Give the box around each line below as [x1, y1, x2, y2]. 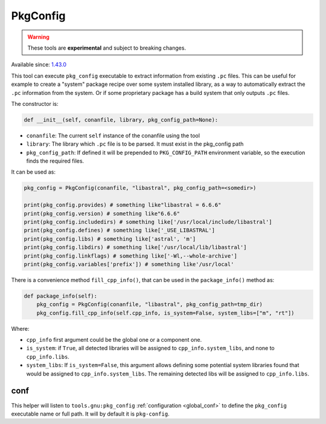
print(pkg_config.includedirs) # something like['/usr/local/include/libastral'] [24, 218, 273, 225]
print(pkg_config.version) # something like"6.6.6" [24, 210, 181, 217]
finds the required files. [26, 157, 85, 165]
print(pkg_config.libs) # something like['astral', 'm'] [24, 235, 196, 242]
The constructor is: [11, 100, 59, 107]
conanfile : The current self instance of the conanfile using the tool [26, 132, 200, 139]
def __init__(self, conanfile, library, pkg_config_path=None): [24, 116, 219, 123]
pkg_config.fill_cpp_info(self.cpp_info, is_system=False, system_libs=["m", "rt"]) [36, 309, 295, 316]
